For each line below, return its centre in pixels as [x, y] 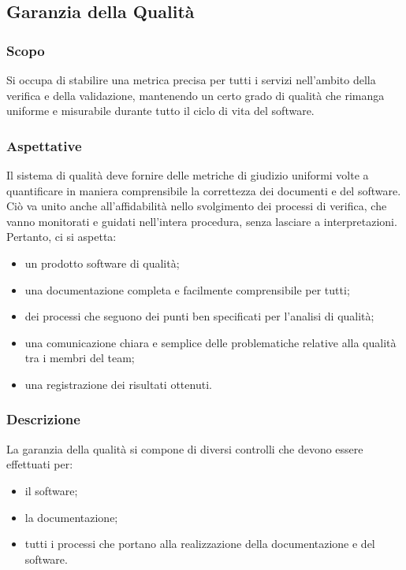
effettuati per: [40, 464]
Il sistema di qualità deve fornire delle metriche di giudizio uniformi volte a [188, 175]
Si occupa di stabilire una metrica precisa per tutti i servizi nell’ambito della [191, 80]
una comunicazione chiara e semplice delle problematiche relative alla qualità [210, 342]
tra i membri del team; [80, 358]
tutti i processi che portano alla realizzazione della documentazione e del [200, 544]
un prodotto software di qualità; [102, 263]
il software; [51, 490]
